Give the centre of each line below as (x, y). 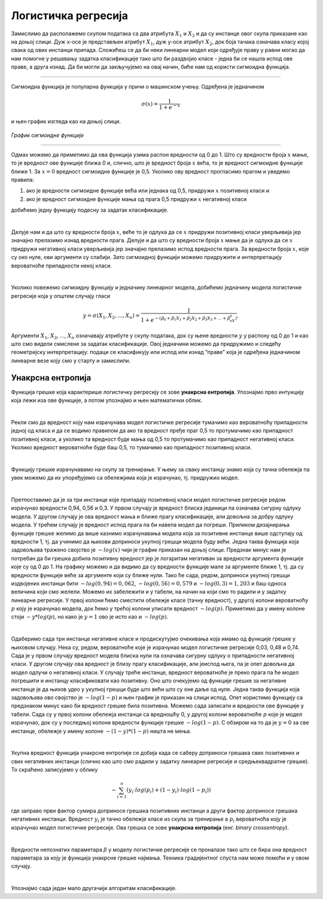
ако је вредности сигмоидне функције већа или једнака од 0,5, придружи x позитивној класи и (148, 191)
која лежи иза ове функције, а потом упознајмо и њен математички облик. (107, 400)
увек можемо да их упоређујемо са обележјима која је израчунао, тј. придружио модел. (125, 478)
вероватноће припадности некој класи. (62, 266)
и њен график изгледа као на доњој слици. (66, 121)
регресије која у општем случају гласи (61, 295)
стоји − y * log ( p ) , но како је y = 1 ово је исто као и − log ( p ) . (90, 617)
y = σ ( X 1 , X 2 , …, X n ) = (112, 316)
